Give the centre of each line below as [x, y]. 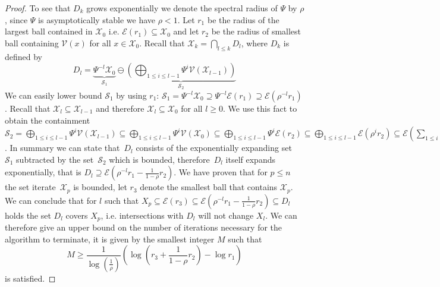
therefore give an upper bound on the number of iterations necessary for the [144, 227]
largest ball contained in [49, 31]
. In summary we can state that [62, 148]
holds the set [28, 215]
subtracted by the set [55, 159]
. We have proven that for [221, 172]
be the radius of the [243, 19]
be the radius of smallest [256, 31]
